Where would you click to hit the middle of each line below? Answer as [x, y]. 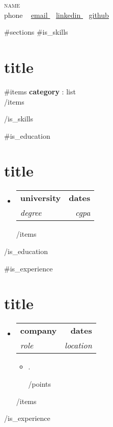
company [38, 331]
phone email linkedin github [56, 15]
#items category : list [40, 91]
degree [31, 213]
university [40, 198]
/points [40, 383]
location [78, 345]
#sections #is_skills [36, 32]
